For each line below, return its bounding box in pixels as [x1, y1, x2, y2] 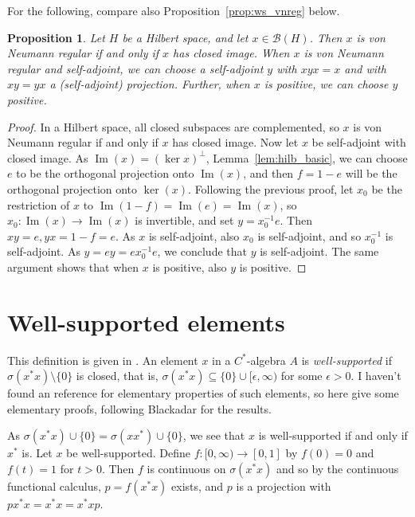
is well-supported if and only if [258, 427, 408, 444]
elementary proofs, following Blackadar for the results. [7, 400, 272, 417]
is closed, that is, [76, 367, 159, 384]
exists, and [171, 478, 224, 494]
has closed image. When [173, 45, 290, 61]
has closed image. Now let [172, 134, 299, 151]
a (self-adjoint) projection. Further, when [49, 76, 250, 92]
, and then [243, 165, 294, 182]
